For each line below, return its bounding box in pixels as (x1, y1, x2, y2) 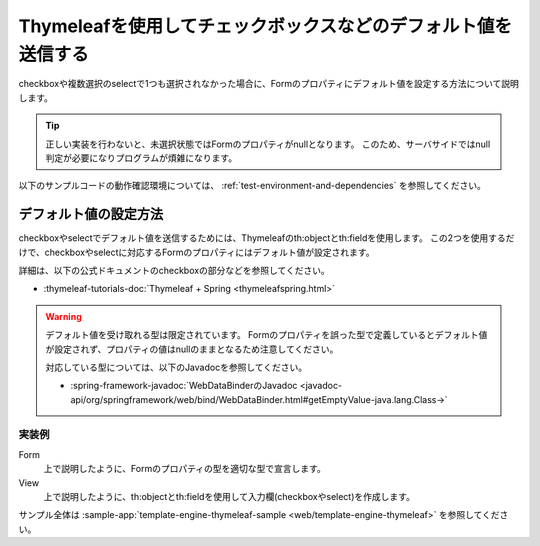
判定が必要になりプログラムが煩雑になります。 (45, 151, 238, 164)
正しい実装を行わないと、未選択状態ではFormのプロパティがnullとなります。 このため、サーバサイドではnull (45, 138, 491, 150)
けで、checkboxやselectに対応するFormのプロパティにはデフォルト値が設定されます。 (18, 246, 375, 258)
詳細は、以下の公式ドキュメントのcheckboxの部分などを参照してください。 (18, 264, 330, 276)
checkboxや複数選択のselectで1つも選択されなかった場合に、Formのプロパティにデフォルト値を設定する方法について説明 (18, 78, 519, 90)
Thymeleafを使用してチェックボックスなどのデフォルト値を (18, 15, 512, 37)
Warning (45, 310, 82, 322)
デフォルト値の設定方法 (18, 206, 164, 223)
